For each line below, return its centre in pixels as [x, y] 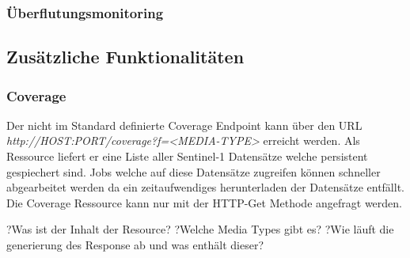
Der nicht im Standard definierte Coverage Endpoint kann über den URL [184, 125]
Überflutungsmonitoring [85, 12]
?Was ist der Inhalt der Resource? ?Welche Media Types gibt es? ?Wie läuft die [200, 229]
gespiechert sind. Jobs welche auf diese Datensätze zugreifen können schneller [194, 171]
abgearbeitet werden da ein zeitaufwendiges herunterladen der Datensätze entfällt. [205, 187]
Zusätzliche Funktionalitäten [125, 57]
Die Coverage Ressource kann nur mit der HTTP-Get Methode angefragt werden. [204, 202]
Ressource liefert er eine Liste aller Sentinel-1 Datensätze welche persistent [187, 156]
